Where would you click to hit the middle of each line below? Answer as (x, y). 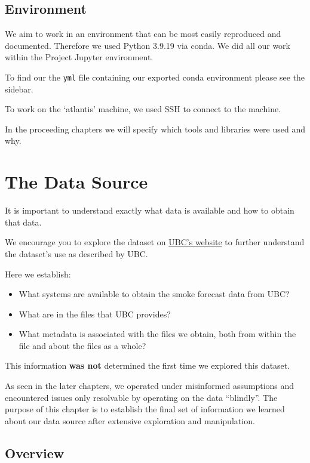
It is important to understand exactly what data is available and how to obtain (150, 210)
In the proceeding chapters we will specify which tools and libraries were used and (155, 129)
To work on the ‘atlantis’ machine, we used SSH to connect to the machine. (143, 109)
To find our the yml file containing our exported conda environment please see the (155, 77)
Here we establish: (38, 274)
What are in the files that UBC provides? (95, 314)
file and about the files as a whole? (82, 345)
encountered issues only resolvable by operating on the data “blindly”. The (141, 397)
